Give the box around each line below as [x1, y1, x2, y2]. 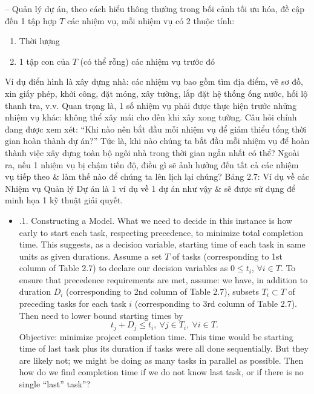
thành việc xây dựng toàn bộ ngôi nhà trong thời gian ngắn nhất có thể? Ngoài [5, 146, 299, 159]
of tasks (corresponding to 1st [172, 249, 283, 262]
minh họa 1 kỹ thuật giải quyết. [5, 194, 123, 206]
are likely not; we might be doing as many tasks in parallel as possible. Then [19, 353, 304, 366]
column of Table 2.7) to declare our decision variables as [19, 261, 228, 274]
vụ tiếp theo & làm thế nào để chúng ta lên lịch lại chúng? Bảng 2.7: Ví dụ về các [5, 170, 309, 183]
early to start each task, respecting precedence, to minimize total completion [19, 226, 304, 238]
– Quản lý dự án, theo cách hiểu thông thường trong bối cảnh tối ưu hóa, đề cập [5, 2, 305, 15]
